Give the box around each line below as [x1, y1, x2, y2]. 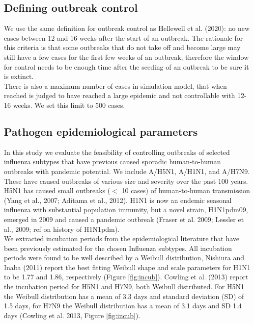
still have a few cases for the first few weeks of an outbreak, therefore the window [4, 51, 249, 62]
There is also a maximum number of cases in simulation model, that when [4, 80, 227, 91]
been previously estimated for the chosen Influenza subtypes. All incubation [4, 243, 232, 253]
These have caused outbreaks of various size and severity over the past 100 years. [4, 175, 248, 186]
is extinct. [4, 71, 34, 81]
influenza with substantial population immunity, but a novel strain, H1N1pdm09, [4, 204, 248, 215]
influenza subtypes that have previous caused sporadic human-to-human [4, 156, 221, 167]
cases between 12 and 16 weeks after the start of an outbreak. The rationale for [4, 32, 243, 43]
